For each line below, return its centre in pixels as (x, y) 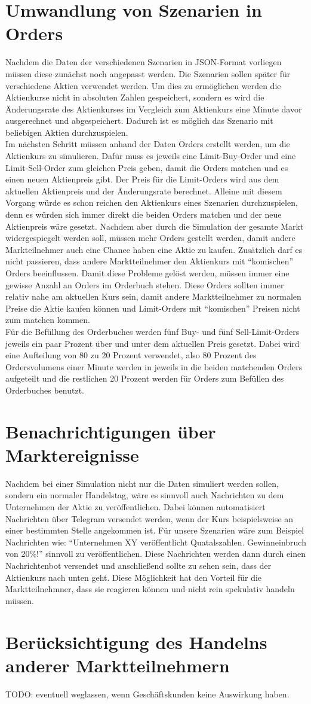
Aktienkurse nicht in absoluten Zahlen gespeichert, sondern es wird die (135, 97)
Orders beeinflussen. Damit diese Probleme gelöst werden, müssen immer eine (147, 273)
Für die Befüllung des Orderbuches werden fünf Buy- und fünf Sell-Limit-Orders (153, 331)
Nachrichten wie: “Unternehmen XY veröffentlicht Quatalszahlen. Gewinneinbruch (156, 542)
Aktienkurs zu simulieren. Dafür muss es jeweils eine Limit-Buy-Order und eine (151, 156)
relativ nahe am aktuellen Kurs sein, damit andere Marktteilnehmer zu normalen (153, 296)
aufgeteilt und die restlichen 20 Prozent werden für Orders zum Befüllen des (145, 378)
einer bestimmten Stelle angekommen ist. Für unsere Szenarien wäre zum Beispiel (155, 530)
